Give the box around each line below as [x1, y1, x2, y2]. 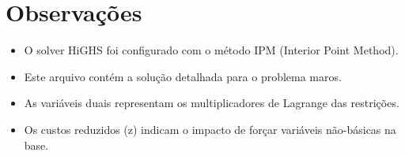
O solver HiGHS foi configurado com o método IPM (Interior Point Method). [24, 42, 399, 58]
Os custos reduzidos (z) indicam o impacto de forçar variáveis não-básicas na [24, 121, 396, 137]
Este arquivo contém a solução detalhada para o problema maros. [24, 68, 342, 84]
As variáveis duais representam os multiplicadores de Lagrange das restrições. [24, 95, 399, 111]
